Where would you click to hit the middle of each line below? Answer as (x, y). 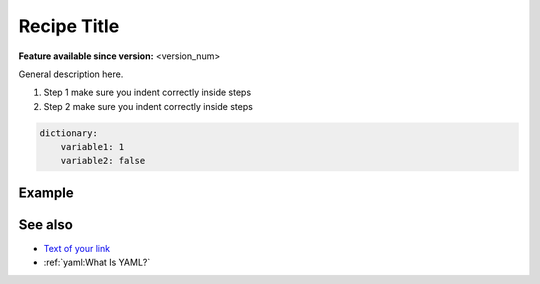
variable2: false (103, 161)
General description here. (71, 74)
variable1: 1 (92, 147)
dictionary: (69, 133)
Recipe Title (69, 26)
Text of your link (76, 248)
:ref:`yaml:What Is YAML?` (97, 262)
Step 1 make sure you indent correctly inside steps (147, 92)
